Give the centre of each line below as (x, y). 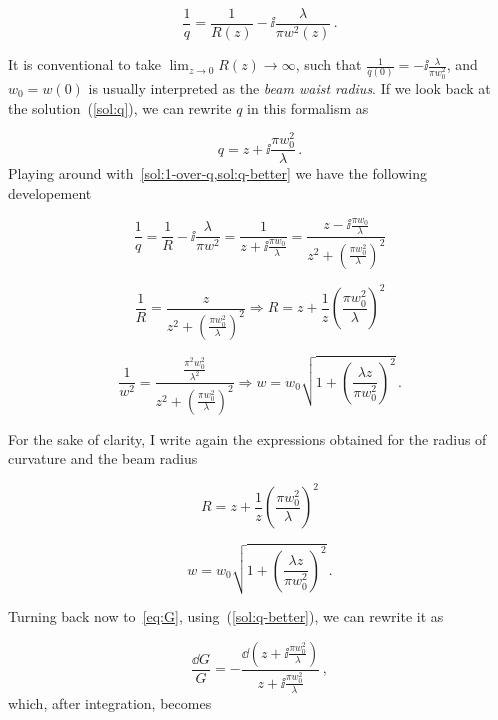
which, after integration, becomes (110, 702)
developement (50, 192)
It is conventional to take (84, 64)
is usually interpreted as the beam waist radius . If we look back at (289, 87)
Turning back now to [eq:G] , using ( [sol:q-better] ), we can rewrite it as (226, 616)
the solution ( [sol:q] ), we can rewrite (120, 107)
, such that (328, 64)
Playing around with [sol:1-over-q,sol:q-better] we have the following (217, 173)
